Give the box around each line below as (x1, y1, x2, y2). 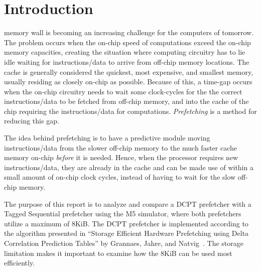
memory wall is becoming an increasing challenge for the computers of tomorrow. (4, 27, 254, 38)
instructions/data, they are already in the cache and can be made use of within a (4, 162, 253, 172)
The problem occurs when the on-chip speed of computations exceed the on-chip (4, 37, 251, 47)
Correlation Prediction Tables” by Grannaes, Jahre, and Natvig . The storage (4, 238, 243, 248)
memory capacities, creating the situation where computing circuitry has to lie (4, 47, 245, 57)
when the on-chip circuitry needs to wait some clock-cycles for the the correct (4, 86, 242, 96)
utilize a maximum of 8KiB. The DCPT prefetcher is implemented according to (4, 218, 248, 228)
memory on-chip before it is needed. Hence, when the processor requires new (4, 152, 238, 163)
